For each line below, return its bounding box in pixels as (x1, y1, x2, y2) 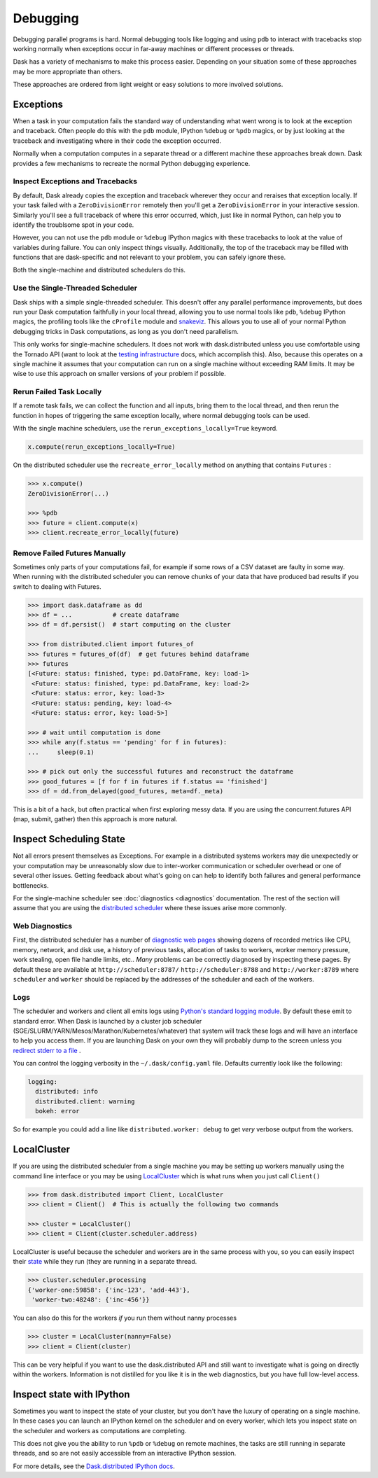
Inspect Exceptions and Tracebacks (13, 176, 138, 186)
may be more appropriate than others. (13, 67, 122, 76)
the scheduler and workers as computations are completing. (13, 1426, 187, 1435)
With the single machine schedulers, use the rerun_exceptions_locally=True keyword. (13, 424, 278, 433)
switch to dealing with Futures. (13, 582, 101, 591)
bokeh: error (35, 1107, 80, 1115)
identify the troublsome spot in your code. (13, 221, 134, 229)
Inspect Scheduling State (13, 833, 125, 845)
